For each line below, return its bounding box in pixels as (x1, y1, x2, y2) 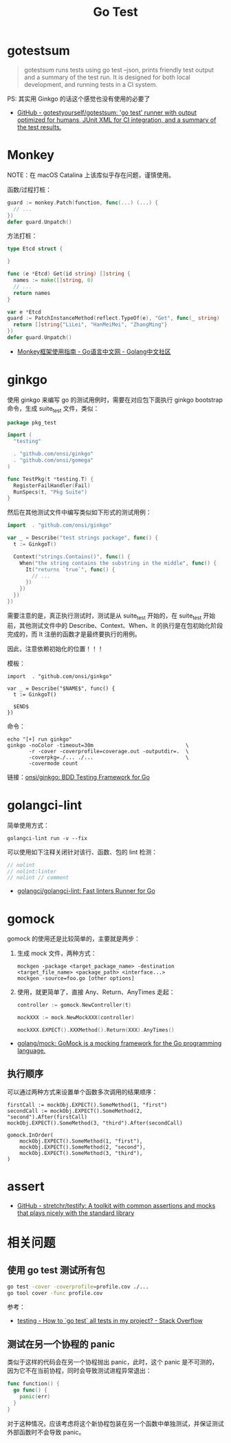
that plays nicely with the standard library (16, 1209, 135, 1217)
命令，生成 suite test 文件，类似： (7, 404, 100, 414)
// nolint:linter (7, 868, 57, 875)
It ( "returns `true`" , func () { (25, 566, 115, 573)
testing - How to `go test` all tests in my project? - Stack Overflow (16, 1317, 203, 1325)
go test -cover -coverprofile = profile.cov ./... (7, 1283, 149, 1290)
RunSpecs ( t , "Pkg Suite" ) (13, 489, 88, 495)
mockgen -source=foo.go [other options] (16, 975, 135, 982)
